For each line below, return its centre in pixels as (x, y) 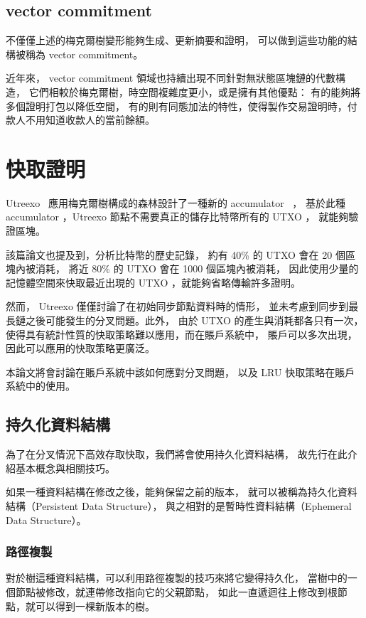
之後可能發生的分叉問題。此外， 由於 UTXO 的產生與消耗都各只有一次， (194, 320)
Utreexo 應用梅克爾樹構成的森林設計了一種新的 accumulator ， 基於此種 (176, 202)
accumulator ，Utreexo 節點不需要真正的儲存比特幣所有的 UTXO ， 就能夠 (177, 217)
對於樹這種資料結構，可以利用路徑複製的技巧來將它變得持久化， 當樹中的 (177, 578)
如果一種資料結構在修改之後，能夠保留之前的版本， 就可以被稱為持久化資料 (182, 492)
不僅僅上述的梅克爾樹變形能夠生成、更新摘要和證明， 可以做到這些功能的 (177, 40)
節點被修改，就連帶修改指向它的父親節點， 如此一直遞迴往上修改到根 (176, 592)
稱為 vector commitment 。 (84, 54)
